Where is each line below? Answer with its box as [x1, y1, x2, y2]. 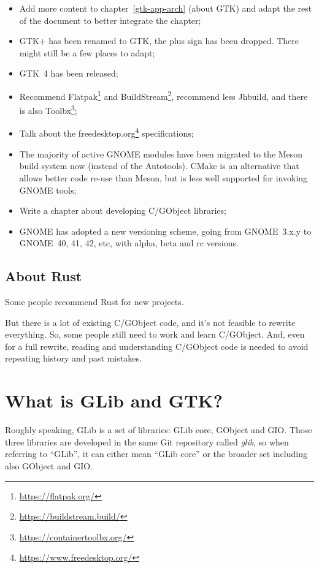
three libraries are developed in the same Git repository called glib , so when [5, 435, 289, 448]
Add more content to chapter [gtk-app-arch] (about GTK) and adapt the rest [19, 2, 312, 14]
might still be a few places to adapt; [19, 46, 155, 59]
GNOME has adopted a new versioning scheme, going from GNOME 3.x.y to [19, 224, 312, 237]
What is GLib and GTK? [5, 388, 223, 413]
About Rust [5, 267, 82, 286]
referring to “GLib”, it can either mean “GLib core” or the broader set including [5, 447, 307, 460]
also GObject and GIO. [5, 459, 93, 472]
